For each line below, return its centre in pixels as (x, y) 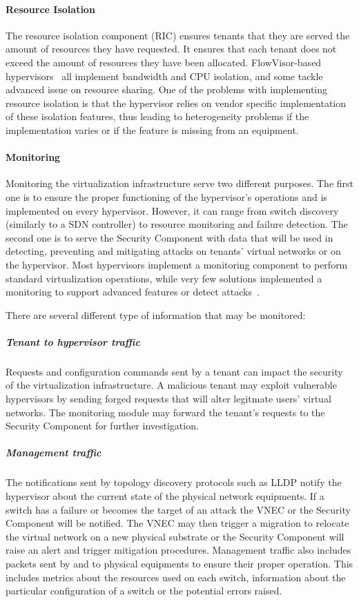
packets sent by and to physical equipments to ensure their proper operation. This (179, 563)
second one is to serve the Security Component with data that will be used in (169, 237)
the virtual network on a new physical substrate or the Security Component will (175, 536)
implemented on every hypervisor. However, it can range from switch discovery (172, 210)
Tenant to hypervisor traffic (73, 341)
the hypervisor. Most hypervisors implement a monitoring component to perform (177, 264)
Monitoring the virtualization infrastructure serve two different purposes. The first (179, 183)
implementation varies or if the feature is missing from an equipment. (152, 129)
